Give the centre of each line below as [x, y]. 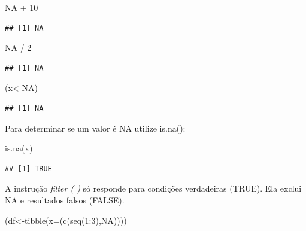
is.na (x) [19, 148]
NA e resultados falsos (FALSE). [65, 200]
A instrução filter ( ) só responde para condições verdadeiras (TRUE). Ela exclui [153, 188]
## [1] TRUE [28, 168]
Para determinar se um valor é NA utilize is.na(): [95, 128]
